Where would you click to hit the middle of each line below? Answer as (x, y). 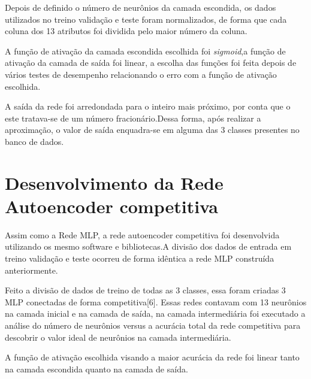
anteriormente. (31, 270)
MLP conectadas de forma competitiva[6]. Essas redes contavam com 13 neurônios (156, 301)
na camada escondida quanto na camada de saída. (96, 369)
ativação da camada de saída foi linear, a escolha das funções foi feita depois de (151, 63)
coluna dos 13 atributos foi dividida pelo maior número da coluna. (126, 31)
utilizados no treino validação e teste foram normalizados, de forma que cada (146, 19)
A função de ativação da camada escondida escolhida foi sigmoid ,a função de (145, 51)
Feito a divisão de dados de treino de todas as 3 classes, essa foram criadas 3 (145, 290)
